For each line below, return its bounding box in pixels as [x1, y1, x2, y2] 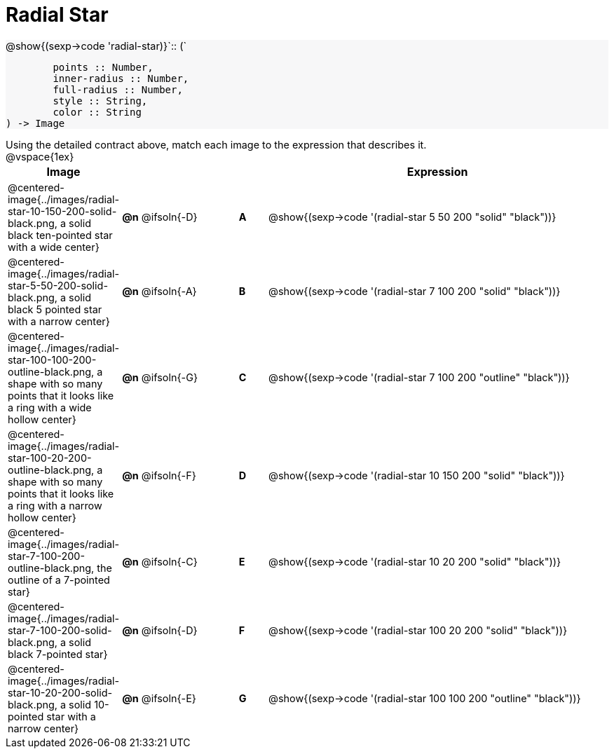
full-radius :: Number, [53, 83, 183, 95]
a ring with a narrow [8, 499, 102, 512]
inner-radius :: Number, [53, 72, 189, 84]
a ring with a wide [8, 401, 92, 413]
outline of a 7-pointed [8, 573, 110, 586]
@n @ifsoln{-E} [122, 692, 196, 705]
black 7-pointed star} [8, 647, 108, 660]
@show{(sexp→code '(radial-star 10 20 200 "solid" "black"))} [268, 556, 561, 568]
